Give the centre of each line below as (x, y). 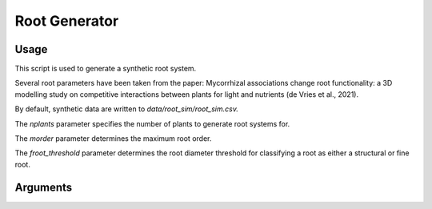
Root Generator (67, 21)
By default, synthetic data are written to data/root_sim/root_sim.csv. (127, 109)
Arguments (44, 187)
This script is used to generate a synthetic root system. (106, 69)
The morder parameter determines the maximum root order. (113, 139)
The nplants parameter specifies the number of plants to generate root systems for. (152, 123)
